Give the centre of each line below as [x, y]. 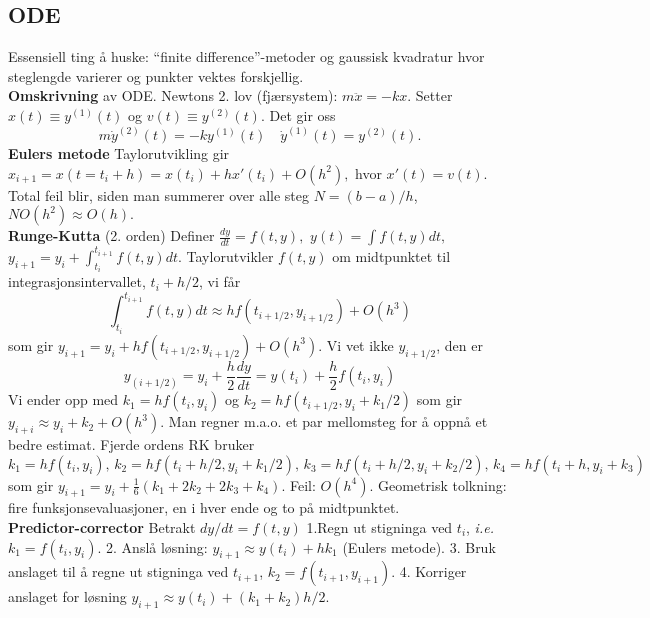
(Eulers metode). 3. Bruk [419, 546]
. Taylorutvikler [226, 255]
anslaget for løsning [67, 596]
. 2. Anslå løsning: [152, 546]
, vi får [220, 281]
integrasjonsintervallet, [77, 281]
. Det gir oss [298, 114]
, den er [459, 344]
